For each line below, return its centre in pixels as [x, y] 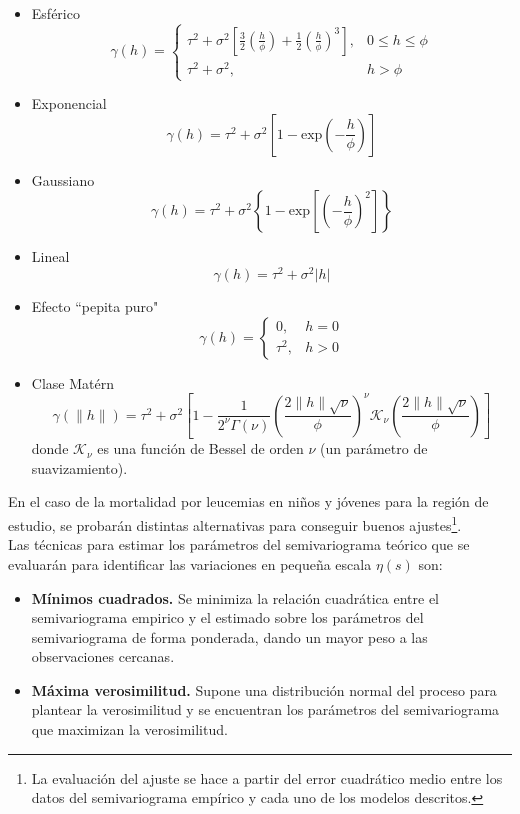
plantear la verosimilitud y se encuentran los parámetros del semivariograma [265, 709]
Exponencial [69, 103]
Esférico [55, 13]
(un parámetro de [373, 448]
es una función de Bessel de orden [200, 448]
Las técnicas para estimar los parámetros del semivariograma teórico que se [239, 544]
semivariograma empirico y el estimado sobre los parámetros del [227, 617]
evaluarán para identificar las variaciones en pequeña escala [190, 563]
